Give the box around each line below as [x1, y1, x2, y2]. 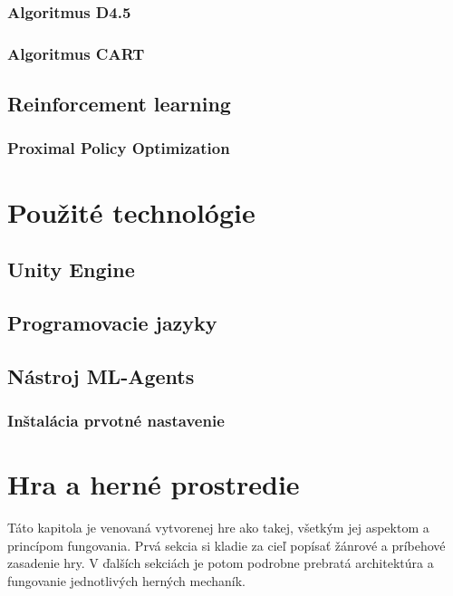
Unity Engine [7, 255, 135, 284]
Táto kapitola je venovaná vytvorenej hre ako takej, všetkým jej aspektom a [7, 518, 429, 536]
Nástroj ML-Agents [7, 361, 195, 389]
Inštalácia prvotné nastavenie [7, 409, 225, 431]
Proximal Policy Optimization [7, 137, 230, 159]
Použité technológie [7, 193, 255, 230]
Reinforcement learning [7, 90, 231, 118]
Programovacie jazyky [7, 308, 217, 336]
